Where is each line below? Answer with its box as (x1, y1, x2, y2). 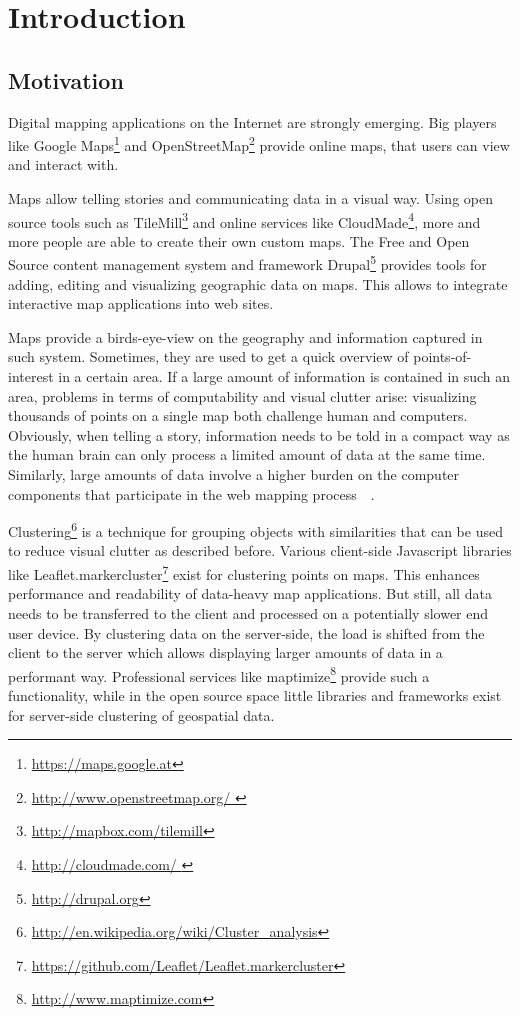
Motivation (8, 64, 124, 95)
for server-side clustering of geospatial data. (8, 704, 275, 725)
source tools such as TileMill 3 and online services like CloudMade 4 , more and (8, 208, 481, 232)
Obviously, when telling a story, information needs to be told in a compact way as (8, 424, 510, 445)
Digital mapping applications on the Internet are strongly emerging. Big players (8, 111, 497, 132)
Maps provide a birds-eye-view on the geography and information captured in (8, 326, 483, 347)
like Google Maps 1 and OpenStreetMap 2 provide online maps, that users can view (8, 132, 510, 155)
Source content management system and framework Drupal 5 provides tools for (8, 251, 487, 275)
